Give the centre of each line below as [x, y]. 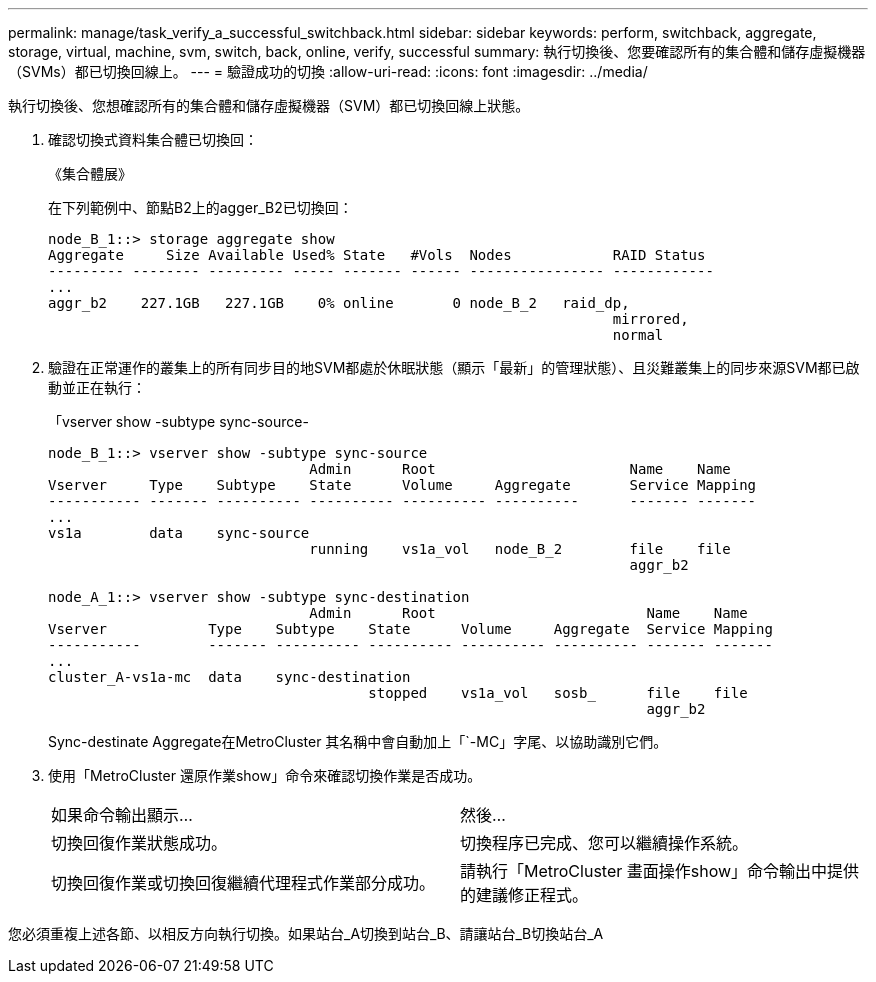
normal [638, 335]
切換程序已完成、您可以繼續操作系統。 [604, 843]
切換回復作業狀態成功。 [139, 843]
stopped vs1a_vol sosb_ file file [558, 693]
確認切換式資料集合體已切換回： [153, 139]
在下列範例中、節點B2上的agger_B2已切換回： [200, 207]
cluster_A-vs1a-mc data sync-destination [229, 677]
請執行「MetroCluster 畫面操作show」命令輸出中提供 [660, 871]
